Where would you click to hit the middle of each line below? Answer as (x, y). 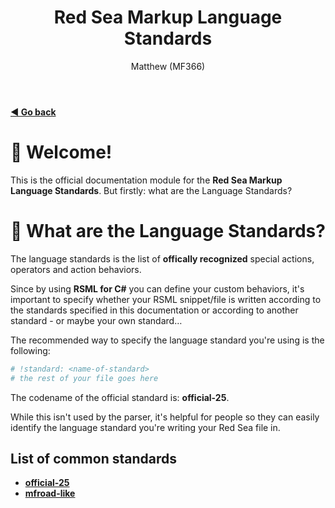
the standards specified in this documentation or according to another (154, 310)
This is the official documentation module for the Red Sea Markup (146, 180)
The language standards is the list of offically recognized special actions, (162, 258)
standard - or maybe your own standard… (96, 320)
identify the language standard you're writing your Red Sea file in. (145, 427)
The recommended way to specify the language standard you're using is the (167, 340)
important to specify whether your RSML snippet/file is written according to (166, 299)
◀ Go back (33, 112)
